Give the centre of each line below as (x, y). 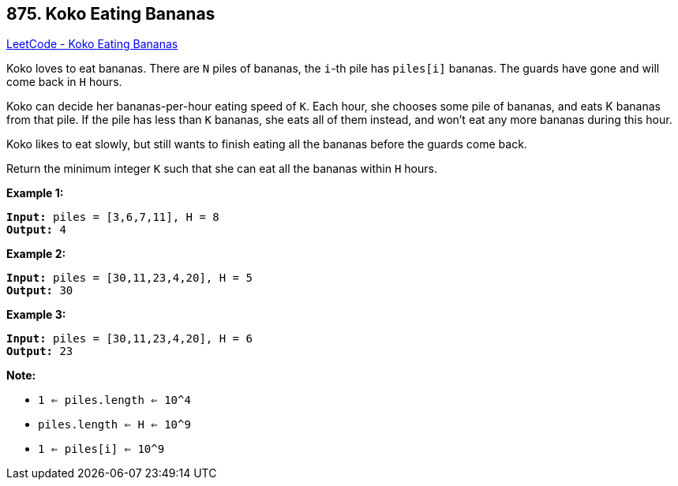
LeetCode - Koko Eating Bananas (92, 44)
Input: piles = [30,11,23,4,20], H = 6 (129, 339)
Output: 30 (40, 291)
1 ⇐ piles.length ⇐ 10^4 (114, 400)
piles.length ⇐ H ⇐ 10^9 (114, 425)
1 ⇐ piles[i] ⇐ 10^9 (101, 449)
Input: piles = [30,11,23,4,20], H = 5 (129, 278)
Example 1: (35, 193)
